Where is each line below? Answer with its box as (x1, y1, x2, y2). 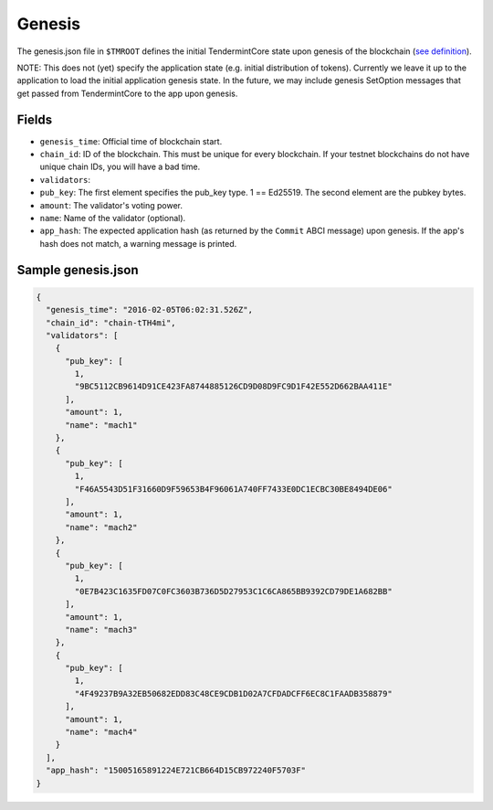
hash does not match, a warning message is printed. (39, 238, 237, 249)
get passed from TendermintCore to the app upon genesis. (16, 88, 238, 99)
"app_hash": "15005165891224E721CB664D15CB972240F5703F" (46, 765, 306, 776)
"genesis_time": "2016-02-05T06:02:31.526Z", (46, 304, 253, 315)
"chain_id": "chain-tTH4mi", (46, 317, 177, 328)
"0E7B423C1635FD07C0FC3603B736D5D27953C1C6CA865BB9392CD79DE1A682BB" (74, 586, 393, 596)
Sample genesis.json (16, 261, 139, 278)
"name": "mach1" (65, 420, 138, 430)
